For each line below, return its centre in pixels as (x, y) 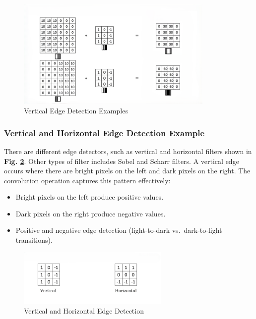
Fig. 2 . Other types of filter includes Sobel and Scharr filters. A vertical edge (122, 161)
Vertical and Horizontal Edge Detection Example (104, 133)
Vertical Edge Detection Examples (76, 111)
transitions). (34, 240)
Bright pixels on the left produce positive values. (90, 197)
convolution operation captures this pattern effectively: (87, 180)
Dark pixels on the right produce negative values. (91, 213)
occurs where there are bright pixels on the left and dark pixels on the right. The (127, 171)
